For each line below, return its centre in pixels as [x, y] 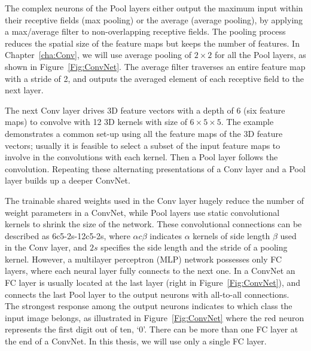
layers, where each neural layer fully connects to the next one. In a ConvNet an [150, 271]
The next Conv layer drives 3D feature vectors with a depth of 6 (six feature [145, 110]
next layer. [24, 90]
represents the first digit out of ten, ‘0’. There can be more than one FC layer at [152, 329]
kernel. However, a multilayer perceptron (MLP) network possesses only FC [144, 259]
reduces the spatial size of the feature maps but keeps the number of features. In [152, 43]
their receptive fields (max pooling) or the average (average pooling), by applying [154, 19]
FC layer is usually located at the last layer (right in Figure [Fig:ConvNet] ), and [153, 283]
